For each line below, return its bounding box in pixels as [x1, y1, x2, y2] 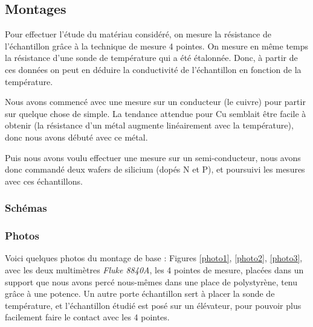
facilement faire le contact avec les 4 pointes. [5, 311, 170, 323]
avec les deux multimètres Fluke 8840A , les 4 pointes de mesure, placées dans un [5, 263, 304, 276]
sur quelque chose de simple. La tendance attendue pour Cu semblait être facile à [5, 107, 306, 119]
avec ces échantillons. [5, 174, 83, 187]
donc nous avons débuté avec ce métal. [5, 130, 148, 143]
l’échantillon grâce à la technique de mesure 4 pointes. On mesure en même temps [5, 39, 309, 52]
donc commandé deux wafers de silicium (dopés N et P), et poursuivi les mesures [5, 163, 305, 176]
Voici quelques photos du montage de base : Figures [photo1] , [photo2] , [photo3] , [5, 252, 303, 264]
